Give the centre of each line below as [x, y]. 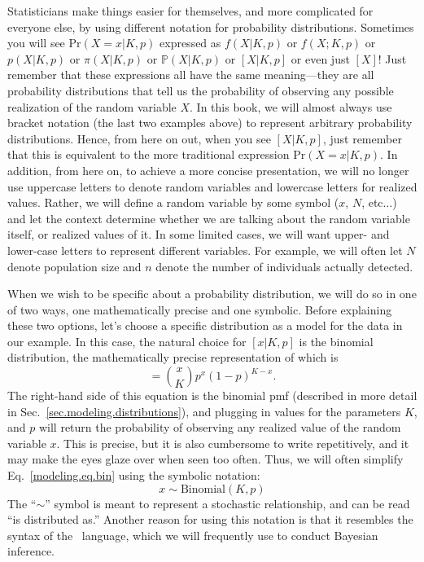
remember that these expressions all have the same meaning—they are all [191, 75]
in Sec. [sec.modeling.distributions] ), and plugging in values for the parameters [204, 411]
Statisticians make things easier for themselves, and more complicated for [190, 11]
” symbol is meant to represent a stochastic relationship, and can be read [227, 503]
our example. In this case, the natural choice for [127, 341]
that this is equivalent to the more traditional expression [149, 154]
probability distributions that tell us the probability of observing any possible [201, 90]
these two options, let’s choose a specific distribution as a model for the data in [205, 325]
